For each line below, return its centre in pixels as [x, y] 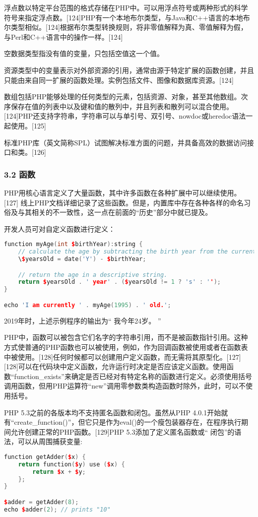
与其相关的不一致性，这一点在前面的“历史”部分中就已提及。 [115, 212]
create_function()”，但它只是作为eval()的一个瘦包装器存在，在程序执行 [128, 422]
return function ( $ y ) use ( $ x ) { [71, 464]
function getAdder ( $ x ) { [45, 457]
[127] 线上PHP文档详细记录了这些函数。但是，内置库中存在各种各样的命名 [124, 202]
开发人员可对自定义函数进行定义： [60, 228]
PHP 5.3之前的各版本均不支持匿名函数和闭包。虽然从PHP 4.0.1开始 [113, 412]
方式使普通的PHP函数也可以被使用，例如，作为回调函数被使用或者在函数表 [126, 347]
